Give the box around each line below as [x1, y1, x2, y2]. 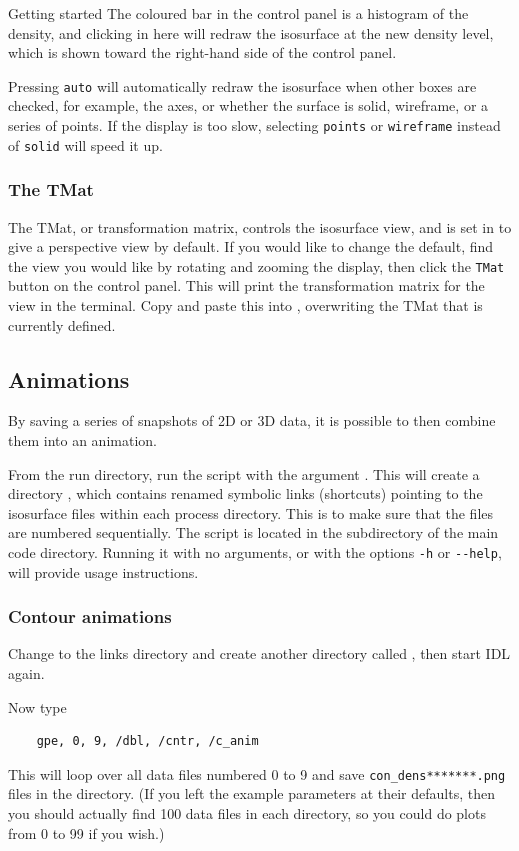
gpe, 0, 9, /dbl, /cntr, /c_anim [36, 734, 259, 749]
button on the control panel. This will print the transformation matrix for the [8, 275, 485, 296]
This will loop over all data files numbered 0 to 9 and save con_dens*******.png [8, 763, 506, 784]
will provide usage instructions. [8, 561, 199, 582]
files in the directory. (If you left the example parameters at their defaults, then [8, 783, 495, 804]
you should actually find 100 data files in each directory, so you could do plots [8, 803, 486, 824]
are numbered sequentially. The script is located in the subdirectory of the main [8, 522, 499, 543]
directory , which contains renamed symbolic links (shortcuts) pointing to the [8, 483, 483, 504]
